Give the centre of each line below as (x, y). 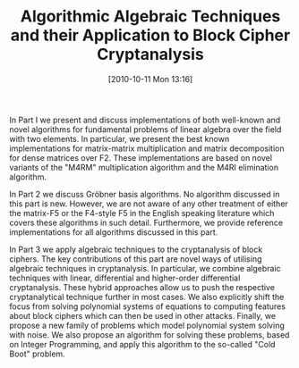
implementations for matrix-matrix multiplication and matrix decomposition (147, 148)
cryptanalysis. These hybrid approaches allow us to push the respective (142, 287)
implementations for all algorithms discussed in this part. (114, 232)
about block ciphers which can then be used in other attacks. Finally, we (142, 315)
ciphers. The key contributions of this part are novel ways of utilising (136, 259)
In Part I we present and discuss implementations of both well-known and (145, 120)
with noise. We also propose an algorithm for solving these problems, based (149, 335)
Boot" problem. (37, 354)
